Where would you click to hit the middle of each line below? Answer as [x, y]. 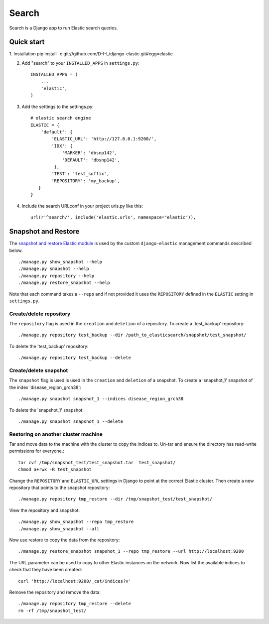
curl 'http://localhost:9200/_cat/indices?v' [75, 581]
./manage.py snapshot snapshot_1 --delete [71, 421]
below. [16, 250]
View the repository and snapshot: [44, 510]
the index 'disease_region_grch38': [45, 387]
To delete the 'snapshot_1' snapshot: [47, 410]
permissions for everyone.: [37, 451]
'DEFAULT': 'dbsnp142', [91, 160]
